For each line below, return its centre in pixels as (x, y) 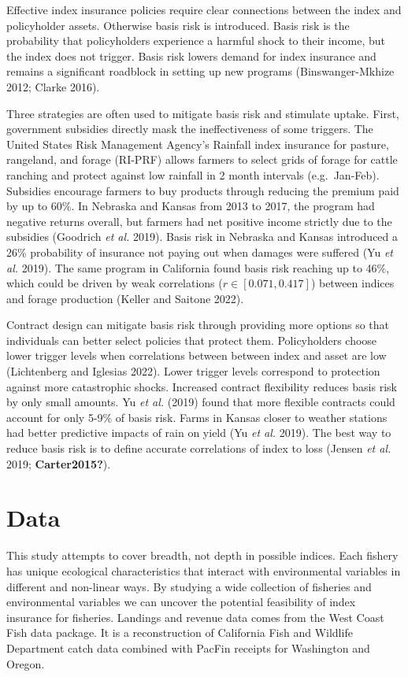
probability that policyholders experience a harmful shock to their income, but (196, 41)
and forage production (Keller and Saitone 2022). (125, 298)
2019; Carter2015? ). (59, 463)
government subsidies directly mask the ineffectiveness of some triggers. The (190, 129)
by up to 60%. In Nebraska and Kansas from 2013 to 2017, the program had (191, 206)
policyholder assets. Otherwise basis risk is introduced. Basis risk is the (178, 25)
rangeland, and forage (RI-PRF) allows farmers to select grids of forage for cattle (202, 159)
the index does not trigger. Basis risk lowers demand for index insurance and (191, 55)
